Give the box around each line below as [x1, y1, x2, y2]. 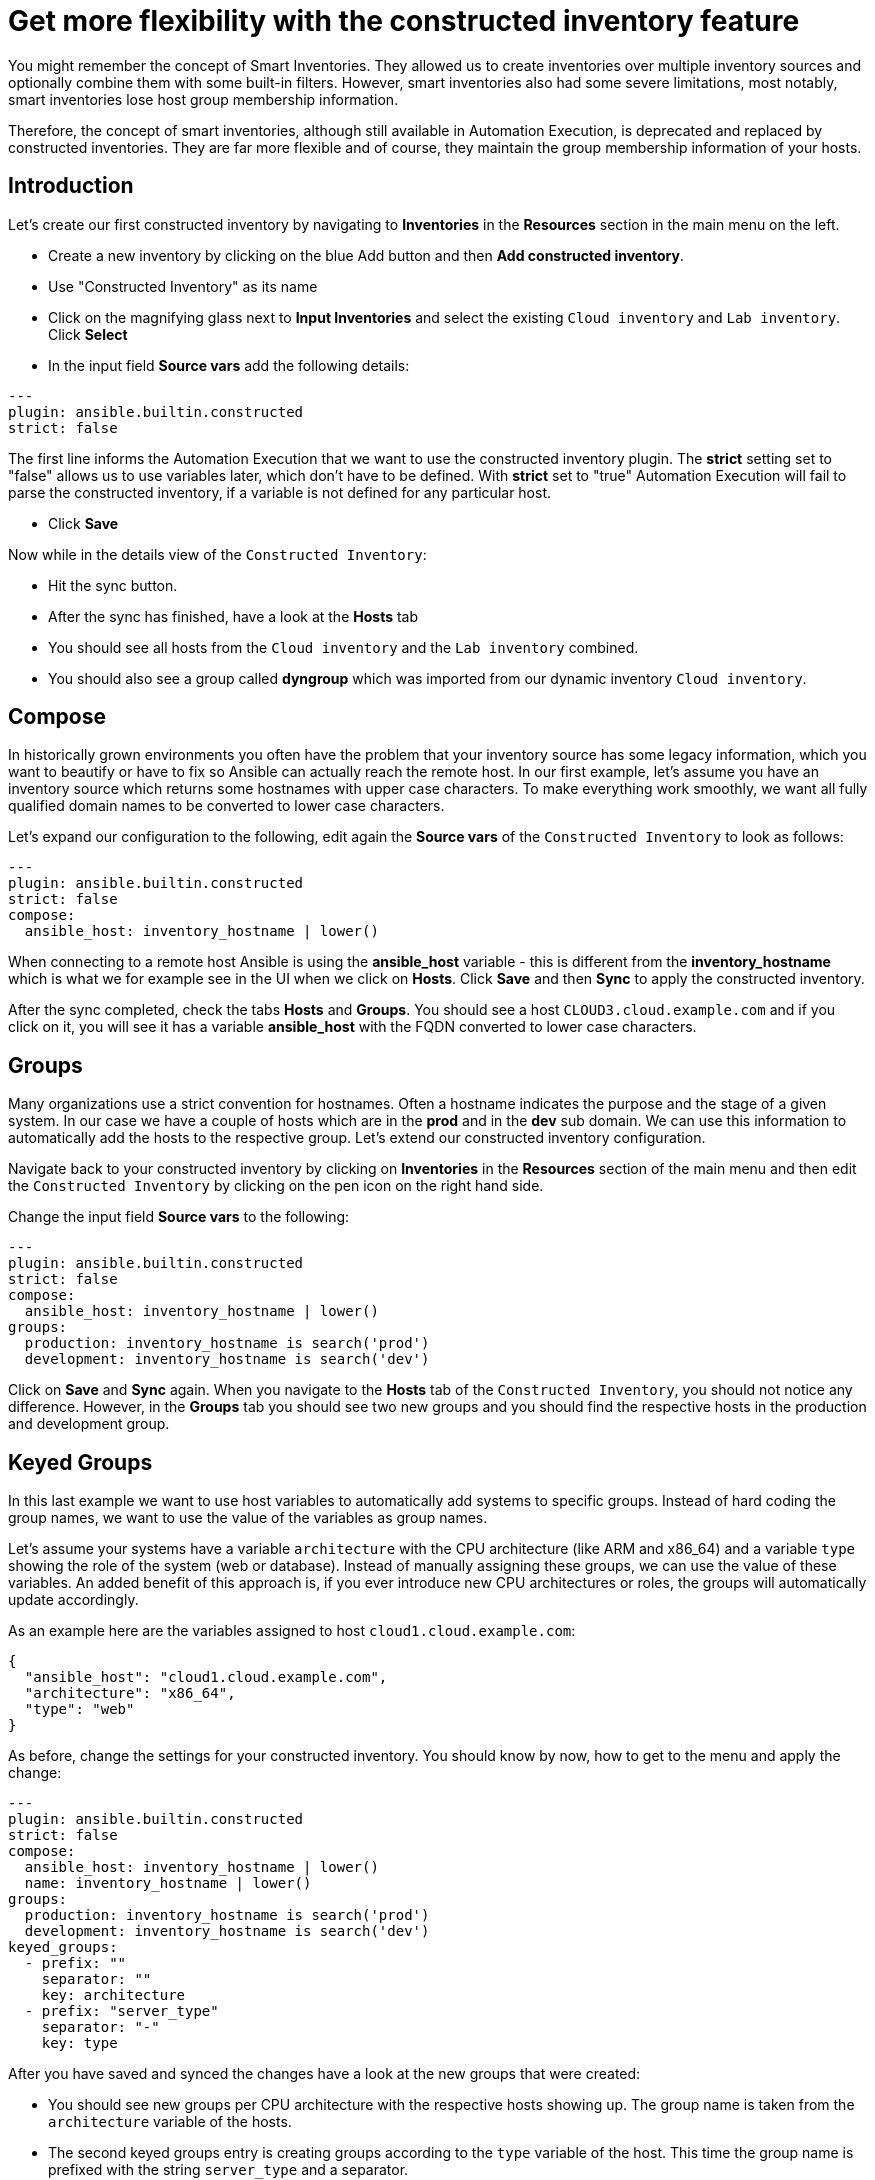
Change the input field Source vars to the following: [8, 1208, 350, 1226]
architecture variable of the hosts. [48, 2113, 292, 2131]
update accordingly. [8, 1591, 139, 1609]
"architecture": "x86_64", [24, 1685, 236, 1702]
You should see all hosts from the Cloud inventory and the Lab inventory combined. [48, 638, 639, 656]
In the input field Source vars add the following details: [48, 356, 410, 374]
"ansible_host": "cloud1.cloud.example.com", [24, 1669, 388, 1686]
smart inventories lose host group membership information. [8, 90, 399, 108]
